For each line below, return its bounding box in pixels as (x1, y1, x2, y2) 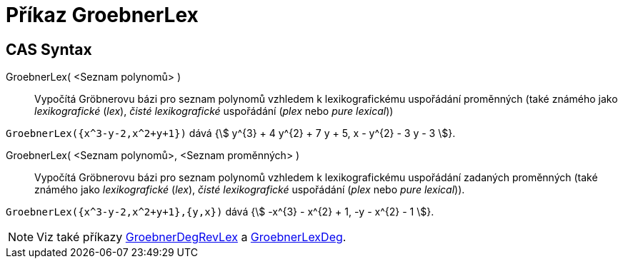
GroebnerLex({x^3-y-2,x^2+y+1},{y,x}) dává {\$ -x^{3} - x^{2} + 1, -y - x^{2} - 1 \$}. (6, 205, 434, 218)
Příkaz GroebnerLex (6, 3, 199, 27)
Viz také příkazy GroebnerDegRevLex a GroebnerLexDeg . (36, 230, 347, 245)
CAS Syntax (6, 40, 92, 59)
